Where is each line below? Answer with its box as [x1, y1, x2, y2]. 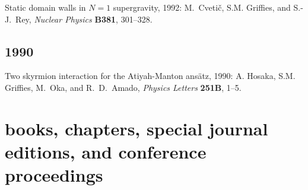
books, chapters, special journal [5, 116, 268, 140]
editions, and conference [5, 139, 207, 163]
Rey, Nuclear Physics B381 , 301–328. [15, 12, 153, 25]
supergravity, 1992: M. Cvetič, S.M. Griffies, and [113, 1, 291, 13]
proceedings [5, 163, 103, 187]
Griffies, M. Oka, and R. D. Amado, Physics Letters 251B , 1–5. [5, 81, 242, 93]
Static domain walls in [5, 1, 86, 13]
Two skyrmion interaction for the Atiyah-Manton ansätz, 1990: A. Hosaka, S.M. [5, 69, 296, 82]
